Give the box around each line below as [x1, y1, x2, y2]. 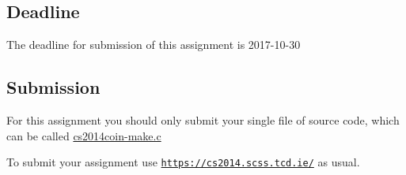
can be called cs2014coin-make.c [6, 127, 161, 143]
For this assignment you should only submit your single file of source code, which [6, 112, 400, 128]
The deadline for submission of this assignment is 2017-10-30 [6, 36, 301, 53]
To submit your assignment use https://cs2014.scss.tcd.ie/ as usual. [6, 154, 360, 170]
